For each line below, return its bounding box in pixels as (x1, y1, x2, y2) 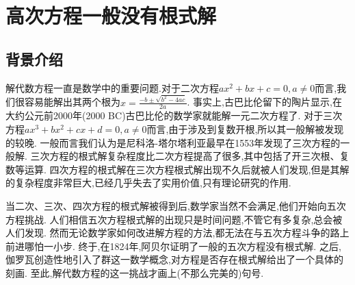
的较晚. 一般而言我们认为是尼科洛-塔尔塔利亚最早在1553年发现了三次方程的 (5, 135, 341, 149)
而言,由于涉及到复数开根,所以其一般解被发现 (146, 121, 344, 136)
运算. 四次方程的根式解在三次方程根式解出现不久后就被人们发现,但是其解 (24, 162, 350, 176)
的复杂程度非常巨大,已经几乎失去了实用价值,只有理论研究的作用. (5, 175, 291, 190)
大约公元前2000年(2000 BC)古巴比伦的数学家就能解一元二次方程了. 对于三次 (5, 108, 343, 123)
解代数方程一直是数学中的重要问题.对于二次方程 (5, 80, 219, 95)
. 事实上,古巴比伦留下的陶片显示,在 (187, 95, 342, 109)
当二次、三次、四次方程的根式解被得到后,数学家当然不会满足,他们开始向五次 (5, 198, 346, 212)
